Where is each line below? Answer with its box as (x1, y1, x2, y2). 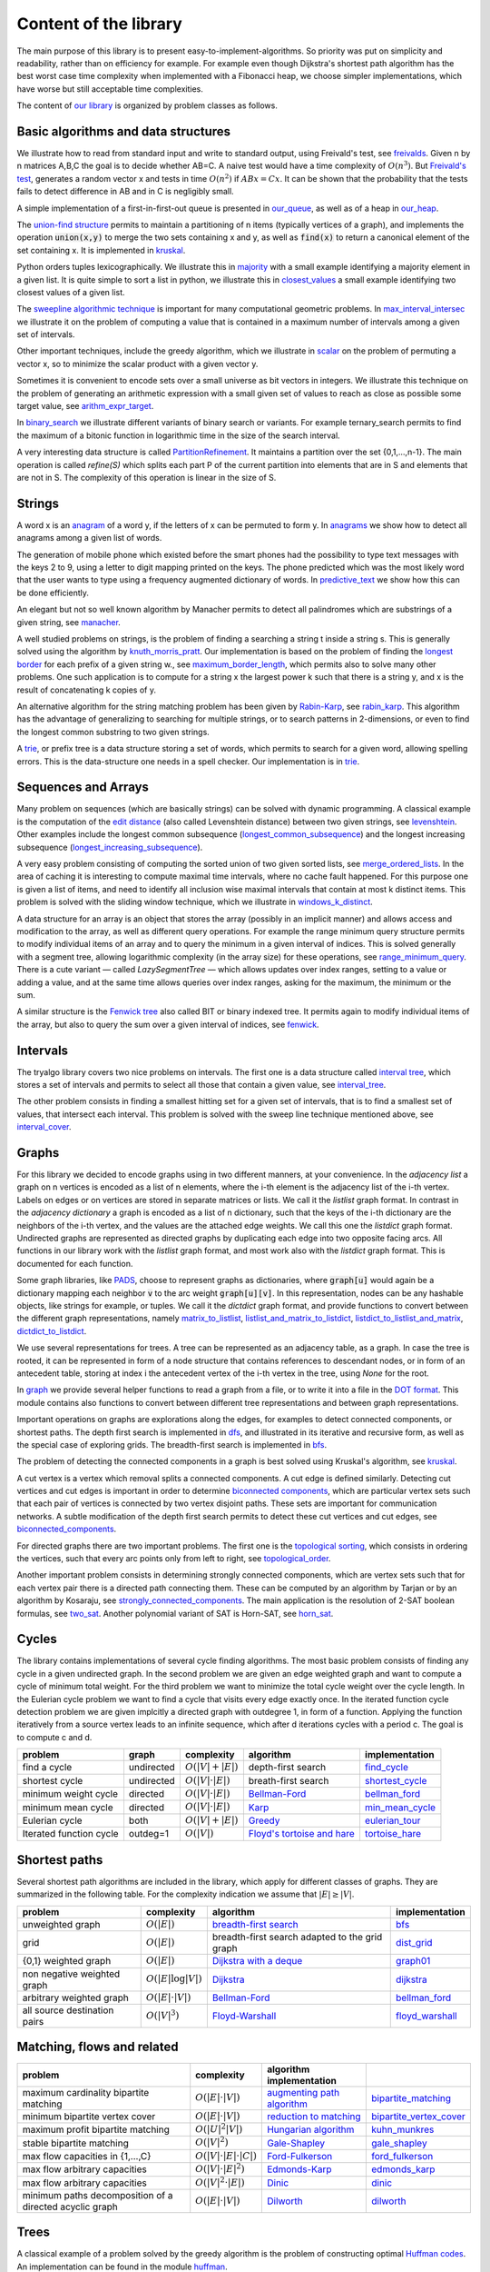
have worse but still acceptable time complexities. (16, 83, 203, 95)
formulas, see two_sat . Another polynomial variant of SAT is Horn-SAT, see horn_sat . (16, 1608, 334, 1619)
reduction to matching (266, 2109, 362, 2122)
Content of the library (16, 14, 183, 34)
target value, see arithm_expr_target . (16, 401, 154, 412)
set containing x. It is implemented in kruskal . (16, 244, 186, 255)
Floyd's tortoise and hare (248, 1828, 356, 1840)
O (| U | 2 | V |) (195, 2121, 243, 2135)
